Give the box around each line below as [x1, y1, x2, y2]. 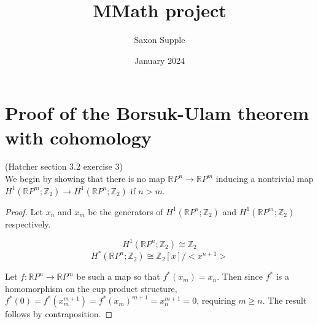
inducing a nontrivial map [215, 172, 314, 185]
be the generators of [88, 205, 163, 218]
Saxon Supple [134, 33, 185, 46]
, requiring [196, 294, 236, 307]
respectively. [5, 217, 51, 230]
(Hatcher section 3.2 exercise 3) [5, 160, 123, 173]
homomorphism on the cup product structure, [5, 282, 177, 294]
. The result [262, 294, 307, 307]
